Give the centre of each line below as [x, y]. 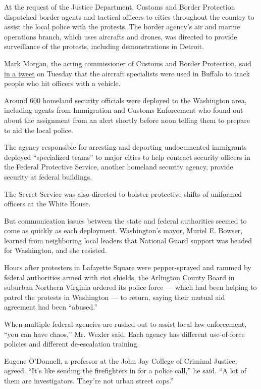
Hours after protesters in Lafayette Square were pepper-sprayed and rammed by [128, 267]
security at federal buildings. [48, 176]
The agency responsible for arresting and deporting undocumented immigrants [125, 147]
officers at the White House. [47, 204]
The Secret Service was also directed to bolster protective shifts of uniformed [123, 193]
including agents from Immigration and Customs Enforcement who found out [124, 110]
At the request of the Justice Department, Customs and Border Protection [120, 7]
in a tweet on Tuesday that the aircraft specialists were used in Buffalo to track [127, 73]
